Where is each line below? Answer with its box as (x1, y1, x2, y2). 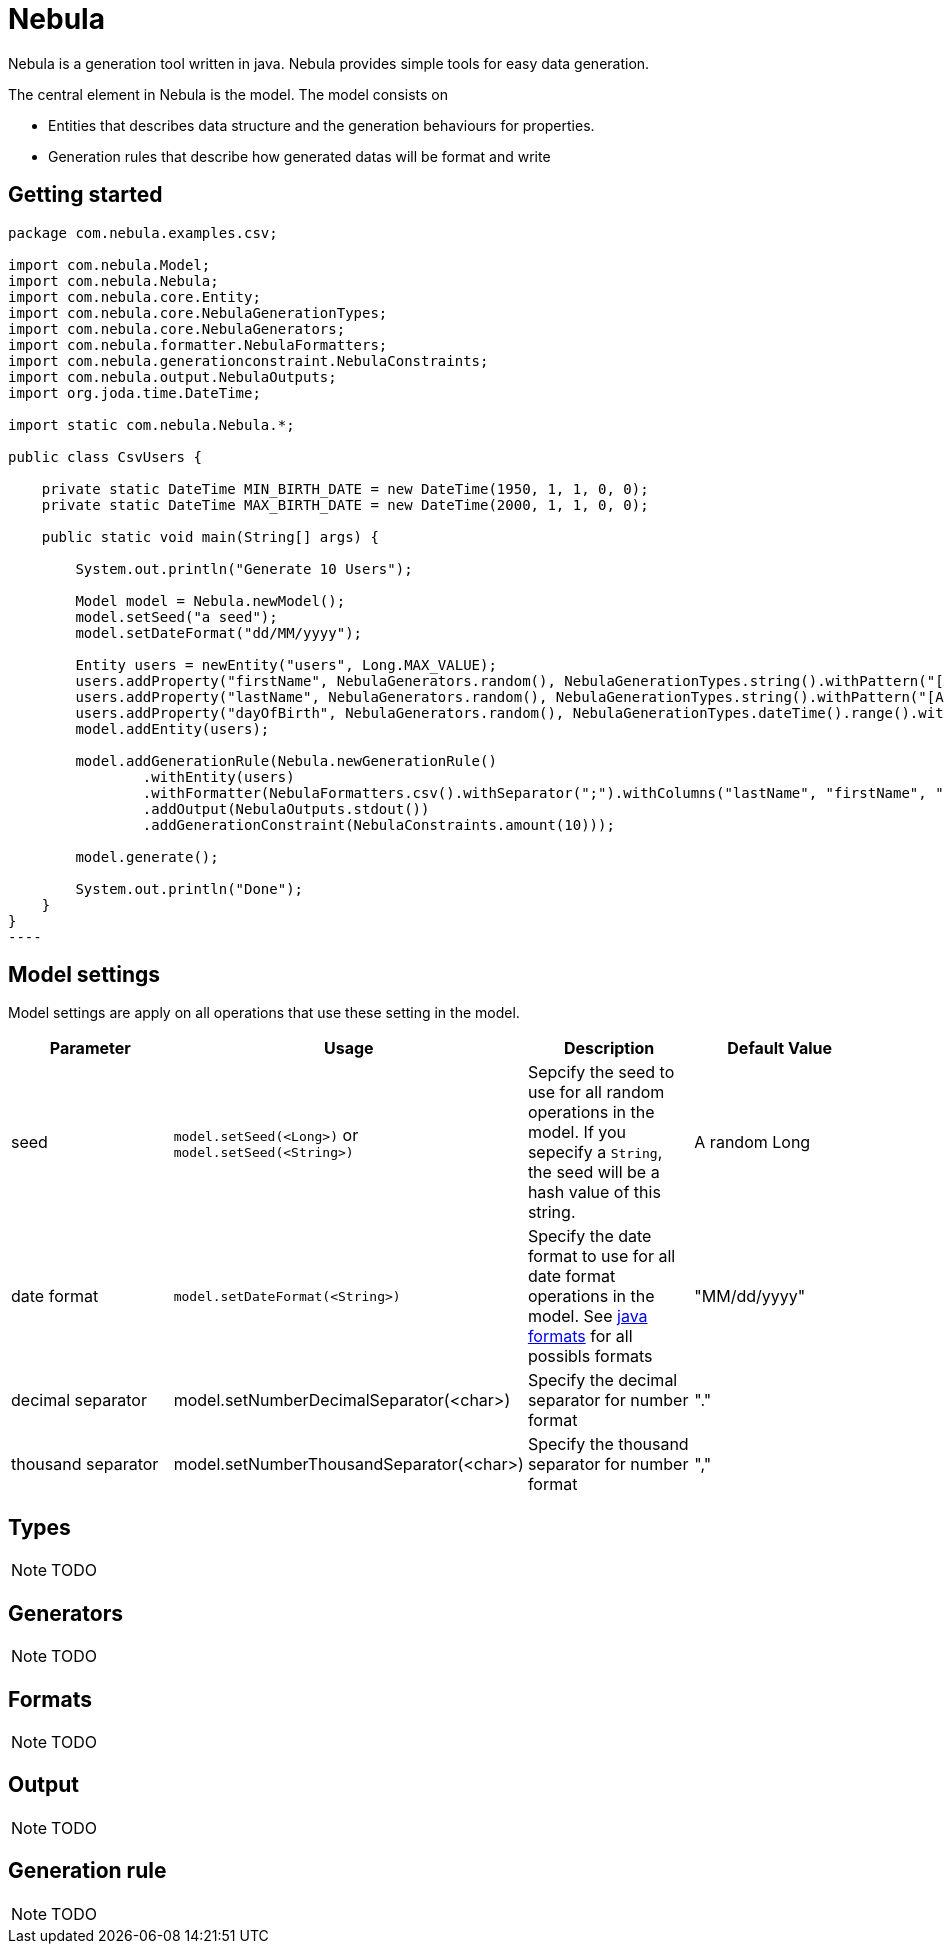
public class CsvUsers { (8, 448, 202, 465)
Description (563, 1038, 655, 1059)
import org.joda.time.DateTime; (8, 384, 261, 401)
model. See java (527, 1306, 648, 1327)
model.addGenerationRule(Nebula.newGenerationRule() (75, 752, 497, 769)
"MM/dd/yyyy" (694, 1286, 806, 1307)
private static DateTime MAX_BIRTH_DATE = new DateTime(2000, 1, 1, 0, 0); (41, 496, 649, 513)
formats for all (527, 1326, 633, 1347)
